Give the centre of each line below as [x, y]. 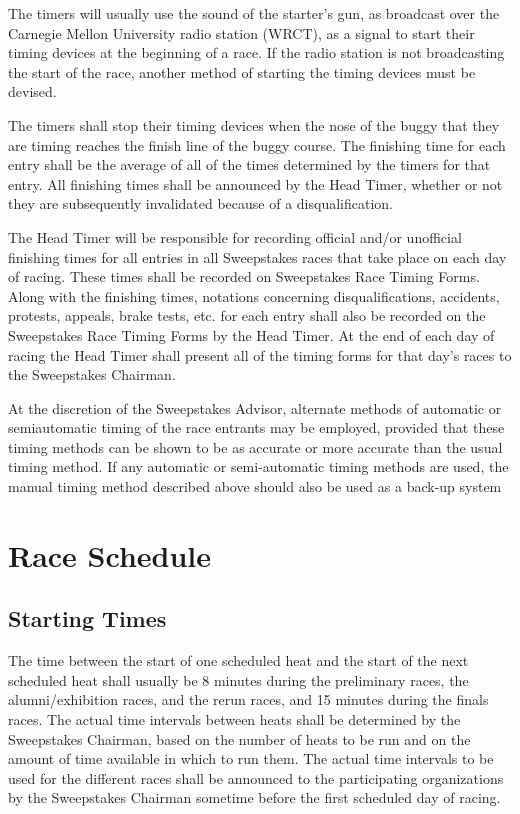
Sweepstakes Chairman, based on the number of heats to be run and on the [239, 738]
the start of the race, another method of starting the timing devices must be [242, 71]
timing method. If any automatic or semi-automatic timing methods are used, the [258, 466]
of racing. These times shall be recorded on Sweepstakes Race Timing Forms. [244, 276]
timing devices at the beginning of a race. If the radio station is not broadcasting [256, 52]
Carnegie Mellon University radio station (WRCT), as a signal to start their [241, 32]
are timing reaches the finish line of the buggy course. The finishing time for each [257, 144]
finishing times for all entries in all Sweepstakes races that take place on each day [257, 256]
